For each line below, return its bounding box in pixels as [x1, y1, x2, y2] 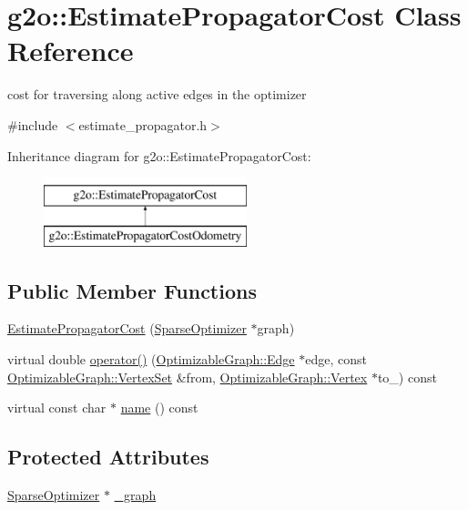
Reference [7, 32, 134, 69]
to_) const [377, 367, 437, 386]
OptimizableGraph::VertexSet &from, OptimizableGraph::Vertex [7, 367, 368, 386]
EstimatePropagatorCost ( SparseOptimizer [7, 319, 247, 338]
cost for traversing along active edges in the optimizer [7, 85, 307, 104]
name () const [120, 398, 198, 417]
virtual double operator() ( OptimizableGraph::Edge [7, 350, 295, 369]
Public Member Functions [7, 276, 257, 304]
